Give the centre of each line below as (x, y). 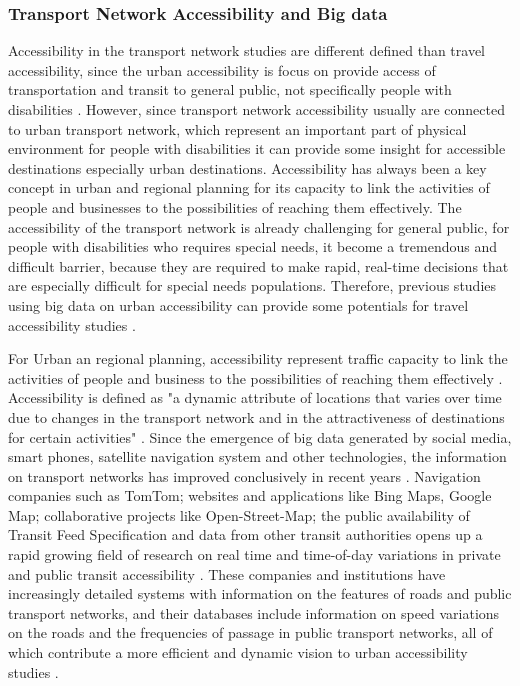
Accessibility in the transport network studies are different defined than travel (247, 50)
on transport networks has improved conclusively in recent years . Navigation (244, 475)
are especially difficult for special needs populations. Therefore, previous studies (252, 285)
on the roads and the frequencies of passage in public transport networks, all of (250, 632)
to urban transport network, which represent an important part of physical (237, 128)
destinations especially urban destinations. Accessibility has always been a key (247, 167)
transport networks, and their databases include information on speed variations (254, 612)
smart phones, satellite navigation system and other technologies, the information (257, 456)
